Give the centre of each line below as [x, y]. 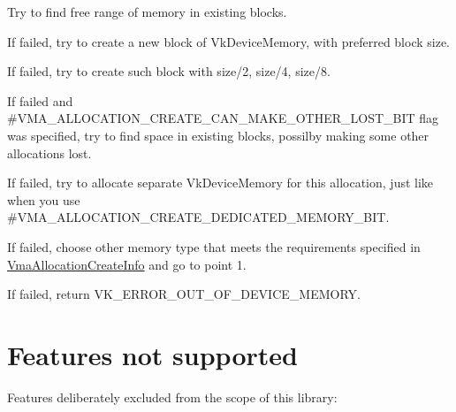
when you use [44, 199]
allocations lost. [49, 153]
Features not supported [152, 354]
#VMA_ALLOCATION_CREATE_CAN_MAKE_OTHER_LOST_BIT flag [223, 118]
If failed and [40, 100]
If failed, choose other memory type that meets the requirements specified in [214, 246]
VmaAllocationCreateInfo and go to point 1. [127, 264]
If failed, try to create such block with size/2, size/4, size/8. [169, 71]
